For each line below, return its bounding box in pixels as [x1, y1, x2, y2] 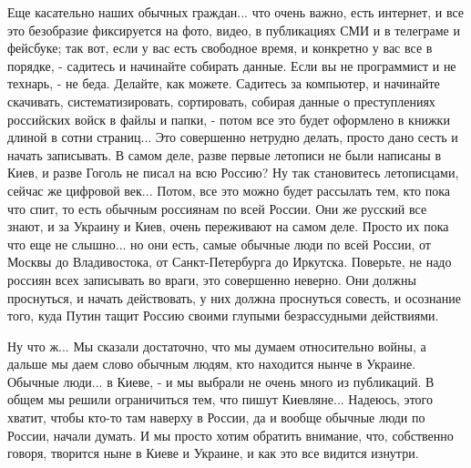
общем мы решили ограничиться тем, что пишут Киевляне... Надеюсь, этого [7, 390, 433, 409]
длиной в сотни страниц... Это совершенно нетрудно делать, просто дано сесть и [7, 127, 458, 147]
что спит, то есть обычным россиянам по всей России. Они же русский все [7, 198, 427, 218]
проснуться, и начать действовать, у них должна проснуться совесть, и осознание [7, 288, 461, 307]
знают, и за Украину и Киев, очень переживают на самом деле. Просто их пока [7, 217, 449, 236]
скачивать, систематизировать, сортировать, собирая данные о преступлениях [7, 91, 435, 110]
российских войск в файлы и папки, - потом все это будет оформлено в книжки [7, 109, 450, 128]
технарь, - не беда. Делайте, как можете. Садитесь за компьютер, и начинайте [7, 74, 440, 93]
